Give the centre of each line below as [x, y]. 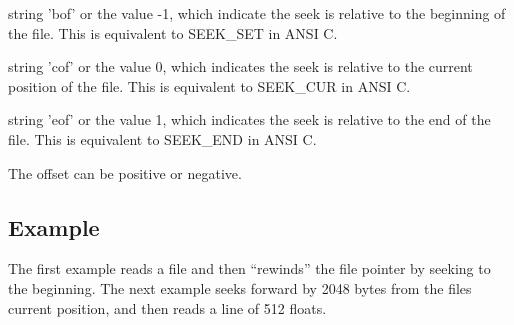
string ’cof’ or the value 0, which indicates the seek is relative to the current [240, 66]
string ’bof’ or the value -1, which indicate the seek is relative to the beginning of [257, 13]
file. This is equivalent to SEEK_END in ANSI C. [162, 138]
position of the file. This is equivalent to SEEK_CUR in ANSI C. [209, 85]
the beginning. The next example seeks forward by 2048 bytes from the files [240, 287]
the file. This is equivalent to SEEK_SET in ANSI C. [173, 32]
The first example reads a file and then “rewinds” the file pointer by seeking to [249, 268]
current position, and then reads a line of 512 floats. [167, 307]
